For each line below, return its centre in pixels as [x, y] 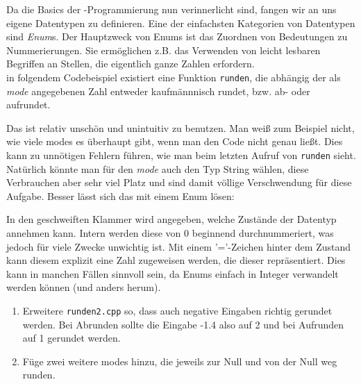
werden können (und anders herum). [84, 287]
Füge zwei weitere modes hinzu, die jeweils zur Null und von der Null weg [180, 361]
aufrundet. [28, 105]
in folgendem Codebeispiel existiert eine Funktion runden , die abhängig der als [174, 77]
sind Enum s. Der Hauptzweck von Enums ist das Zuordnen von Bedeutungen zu [177, 36]
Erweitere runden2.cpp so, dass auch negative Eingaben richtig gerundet [177, 310]
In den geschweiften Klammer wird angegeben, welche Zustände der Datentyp [171, 219]
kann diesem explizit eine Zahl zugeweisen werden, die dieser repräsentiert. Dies [176, 260]
